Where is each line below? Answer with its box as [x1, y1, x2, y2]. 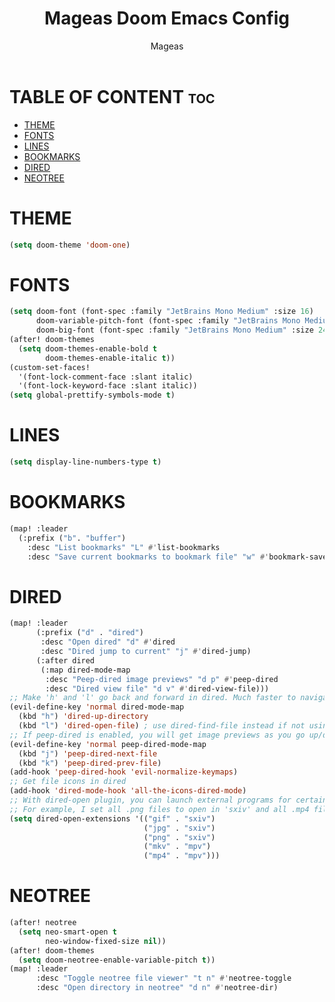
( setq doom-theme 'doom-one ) [9, 240, 131, 250]
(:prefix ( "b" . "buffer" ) [18, 533, 127, 543]
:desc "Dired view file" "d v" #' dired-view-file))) [45, 683, 270, 694]
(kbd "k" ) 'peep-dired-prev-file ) [18, 758, 162, 768]
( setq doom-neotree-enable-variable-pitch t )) [18, 955, 216, 965]
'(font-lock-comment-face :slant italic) [18, 372, 194, 382]
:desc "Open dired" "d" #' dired [40, 637, 176, 647]
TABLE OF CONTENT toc [9, 85, 216, 108]
